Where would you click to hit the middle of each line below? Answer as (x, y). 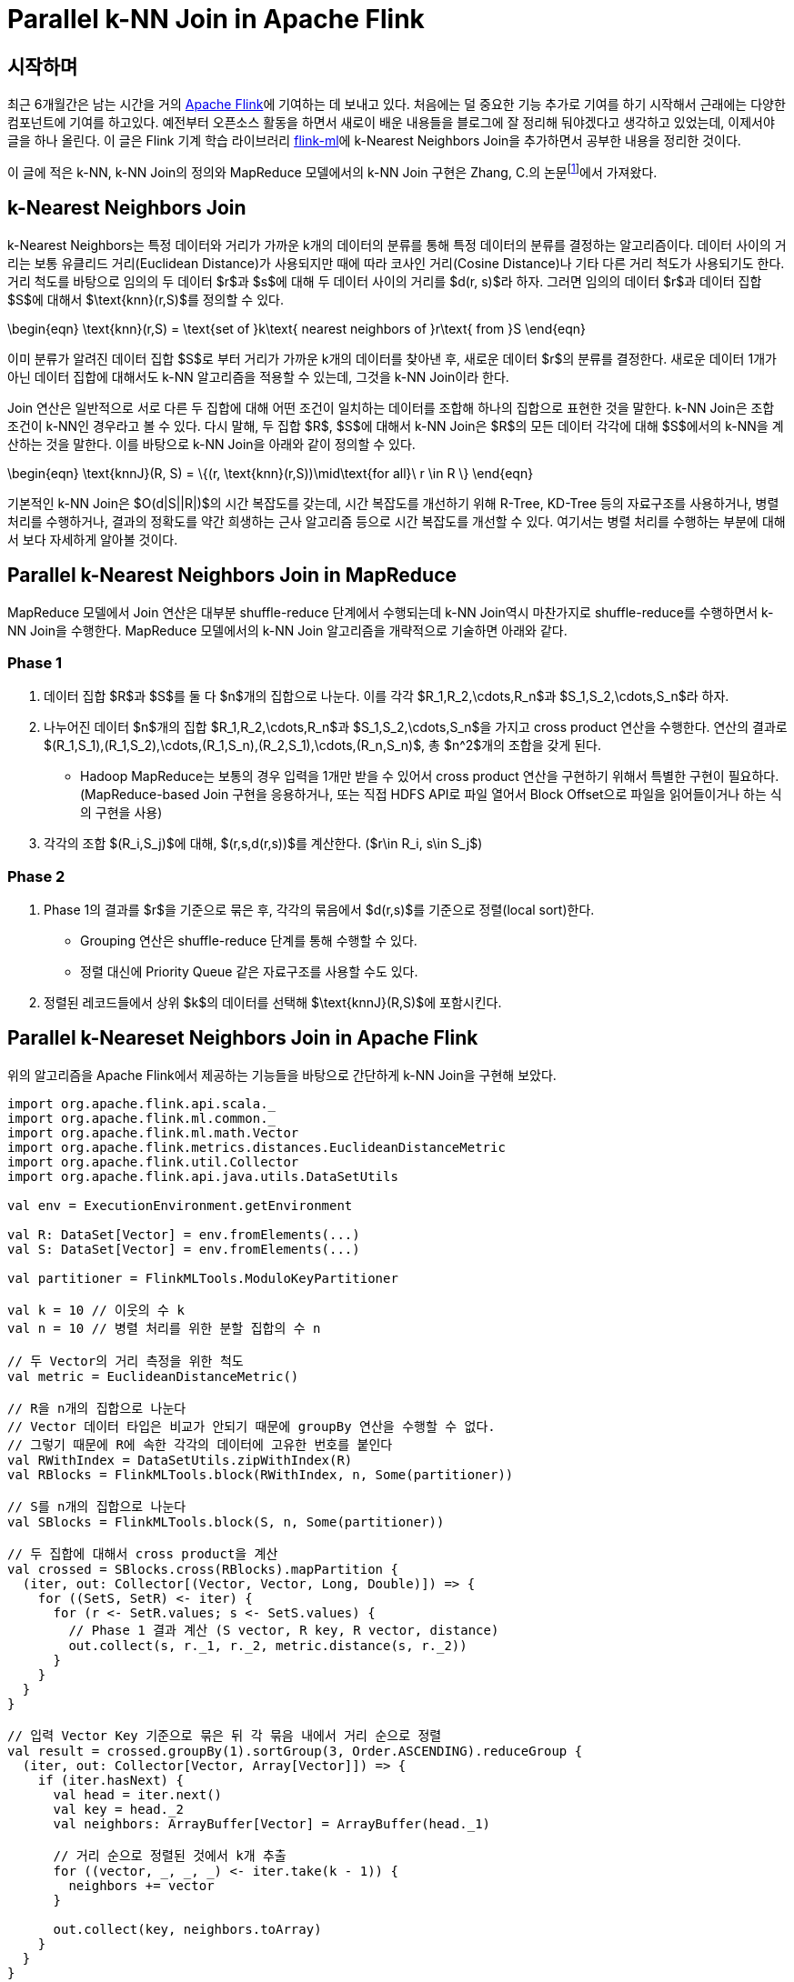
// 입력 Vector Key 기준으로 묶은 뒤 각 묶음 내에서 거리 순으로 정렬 (225, 1735)
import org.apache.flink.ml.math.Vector (153, 1132)
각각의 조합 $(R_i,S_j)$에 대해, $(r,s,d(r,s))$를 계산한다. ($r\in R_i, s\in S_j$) (263, 844)
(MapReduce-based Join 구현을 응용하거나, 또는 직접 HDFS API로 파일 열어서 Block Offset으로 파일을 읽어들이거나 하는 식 (431, 795)
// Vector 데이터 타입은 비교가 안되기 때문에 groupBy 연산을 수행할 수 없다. (251, 1426)
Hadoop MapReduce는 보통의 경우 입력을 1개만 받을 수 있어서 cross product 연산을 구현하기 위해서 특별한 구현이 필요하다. (430, 776)
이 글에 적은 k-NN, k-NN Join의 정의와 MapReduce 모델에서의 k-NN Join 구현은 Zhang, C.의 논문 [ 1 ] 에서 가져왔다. (332, 171)
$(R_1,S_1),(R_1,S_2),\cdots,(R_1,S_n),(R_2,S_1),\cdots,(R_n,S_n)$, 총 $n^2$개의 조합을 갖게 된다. (323, 746)
